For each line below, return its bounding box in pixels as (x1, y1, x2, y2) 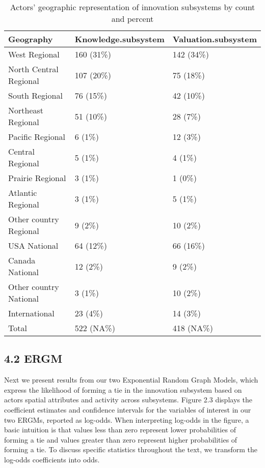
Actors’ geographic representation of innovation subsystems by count (10, 1, 255, 13)
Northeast (8, 104, 44, 116)
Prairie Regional (8, 172, 66, 184)
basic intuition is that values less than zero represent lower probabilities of (4, 424, 236, 435)
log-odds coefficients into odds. (4, 454, 100, 464)
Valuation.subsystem (172, 33, 257, 45)
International (8, 307, 55, 319)
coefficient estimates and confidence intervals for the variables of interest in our (4, 404, 251, 415)
